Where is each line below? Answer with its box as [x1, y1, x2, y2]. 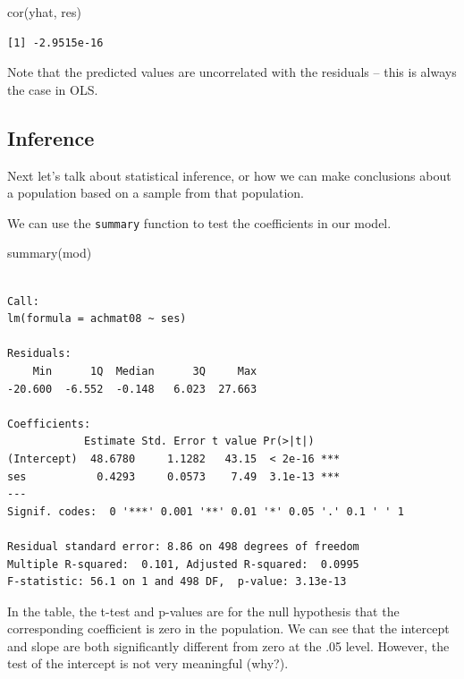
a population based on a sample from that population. [7, 183, 304, 202]
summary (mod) [7, 243, 92, 262]
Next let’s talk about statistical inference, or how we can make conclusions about [7, 166, 451, 184]
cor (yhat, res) [7, 3, 82, 21]
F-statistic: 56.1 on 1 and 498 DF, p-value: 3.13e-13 [7, 575, 347, 589]
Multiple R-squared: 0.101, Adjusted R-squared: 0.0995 [7, 557, 359, 571]
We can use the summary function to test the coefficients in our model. [7, 213, 392, 232]
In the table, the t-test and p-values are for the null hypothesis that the [7, 601, 400, 620]
